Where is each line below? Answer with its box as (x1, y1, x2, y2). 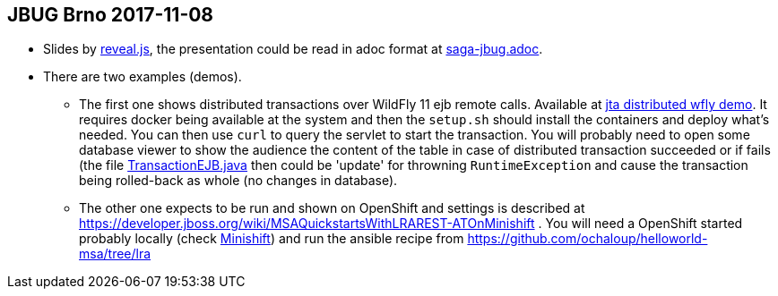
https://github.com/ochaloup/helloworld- (467, 231, 708, 247)
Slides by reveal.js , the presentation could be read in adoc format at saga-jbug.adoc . (43, 41, 543, 57)
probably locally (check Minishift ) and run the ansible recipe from (79, 231, 464, 247)
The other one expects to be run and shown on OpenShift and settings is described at (79, 200, 585, 216)
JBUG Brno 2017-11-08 (7, 4, 214, 26)
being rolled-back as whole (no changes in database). (79, 173, 398, 189)
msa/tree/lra (79, 246, 151, 262)
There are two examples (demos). (43, 69, 242, 85)
